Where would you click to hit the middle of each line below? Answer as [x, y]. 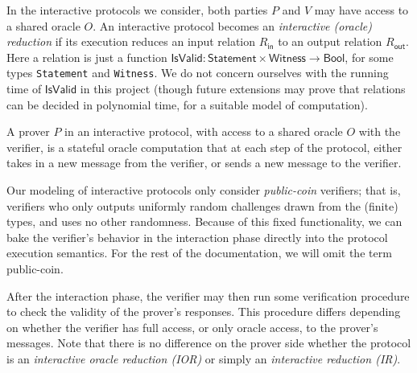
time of [24, 89]
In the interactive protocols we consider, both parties [137, 10]
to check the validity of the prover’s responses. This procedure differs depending [204, 312]
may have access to [361, 10]
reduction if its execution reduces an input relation [131, 41]
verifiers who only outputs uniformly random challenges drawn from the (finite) [202, 205]
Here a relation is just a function [87, 57]
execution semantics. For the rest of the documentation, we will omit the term [199, 253]
